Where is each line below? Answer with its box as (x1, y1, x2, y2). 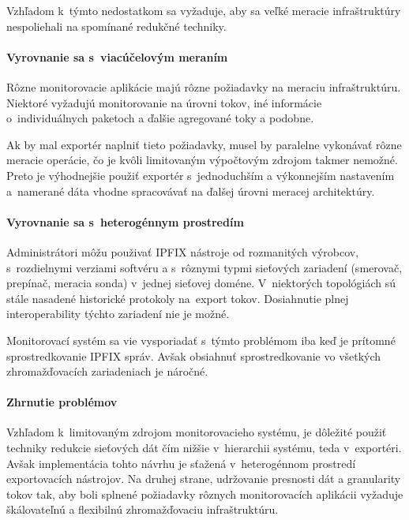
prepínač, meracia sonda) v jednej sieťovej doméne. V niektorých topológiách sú (6, 275, 396, 291)
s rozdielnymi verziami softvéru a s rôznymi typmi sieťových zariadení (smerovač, (6, 259, 403, 275)
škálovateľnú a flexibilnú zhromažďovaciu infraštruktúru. (6, 501, 279, 518)
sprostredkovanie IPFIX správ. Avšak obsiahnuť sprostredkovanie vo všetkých (6, 347, 381, 364)
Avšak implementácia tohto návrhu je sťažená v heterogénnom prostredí (6, 455, 356, 471)
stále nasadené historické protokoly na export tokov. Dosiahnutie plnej (6, 290, 349, 306)
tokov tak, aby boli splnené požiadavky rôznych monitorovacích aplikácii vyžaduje (6, 485, 403, 502)
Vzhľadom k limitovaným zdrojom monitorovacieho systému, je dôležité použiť (6, 424, 387, 440)
